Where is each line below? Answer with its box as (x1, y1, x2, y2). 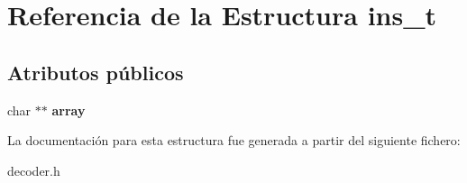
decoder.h (7, 160, 60, 179)
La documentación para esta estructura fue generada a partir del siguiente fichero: (7, 131, 461, 150)
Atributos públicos (7, 58, 184, 86)
